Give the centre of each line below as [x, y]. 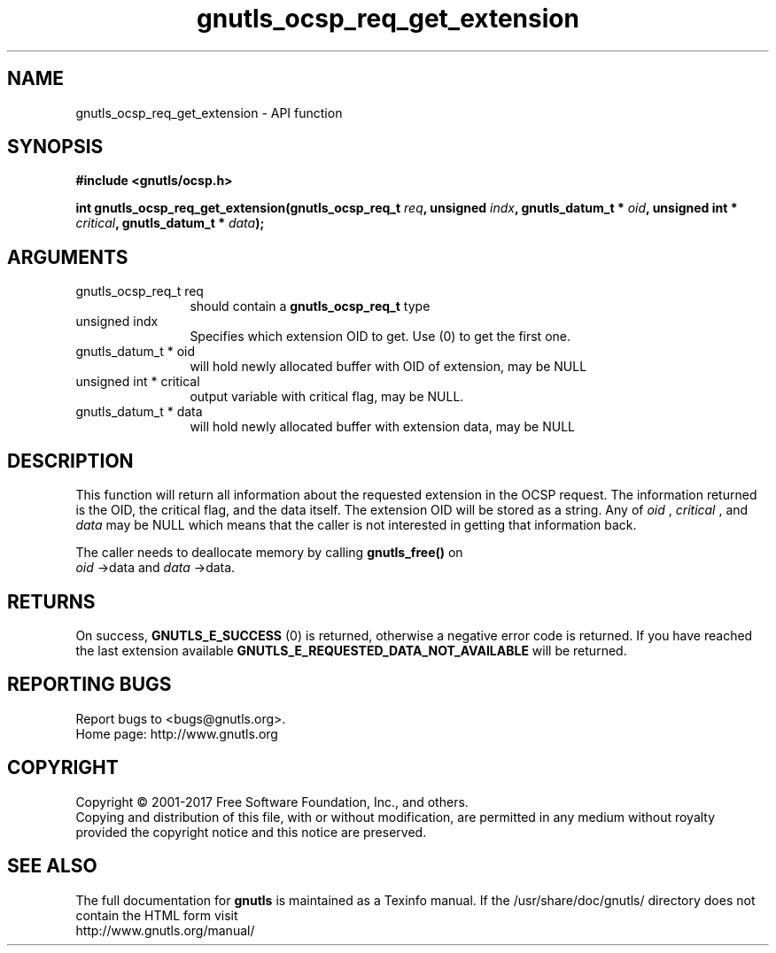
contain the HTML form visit [157, 915]
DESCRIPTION [70, 461]
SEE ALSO [52, 866]
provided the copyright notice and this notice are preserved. [251, 832]
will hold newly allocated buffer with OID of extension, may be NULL [388, 367]
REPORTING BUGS [89, 685]
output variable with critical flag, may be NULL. [327, 397]
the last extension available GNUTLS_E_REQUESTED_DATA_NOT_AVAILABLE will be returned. [351, 650]
